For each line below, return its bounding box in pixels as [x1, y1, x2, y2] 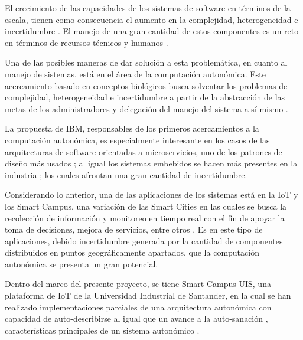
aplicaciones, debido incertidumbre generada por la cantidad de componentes [5, 234, 283, 247]
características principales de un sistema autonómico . [5, 323, 200, 336]
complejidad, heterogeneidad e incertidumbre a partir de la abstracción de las [5, 91, 285, 103]
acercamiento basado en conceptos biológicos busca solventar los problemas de [5, 79, 288, 91]
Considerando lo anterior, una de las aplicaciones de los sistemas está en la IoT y [5, 188, 298, 201]
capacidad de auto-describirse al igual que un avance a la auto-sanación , [5, 312, 268, 325]
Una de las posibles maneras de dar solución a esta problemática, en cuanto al [5, 56, 288, 68]
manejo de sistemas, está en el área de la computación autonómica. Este [5, 67, 266, 80]
